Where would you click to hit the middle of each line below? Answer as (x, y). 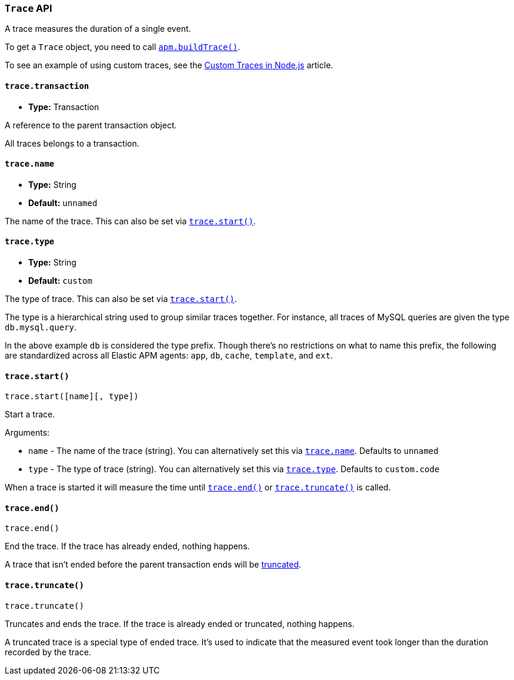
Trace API (29, 8)
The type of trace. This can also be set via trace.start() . (121, 299)
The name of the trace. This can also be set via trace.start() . (130, 221)
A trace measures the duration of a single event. (98, 29)
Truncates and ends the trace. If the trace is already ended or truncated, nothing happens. (180, 623)
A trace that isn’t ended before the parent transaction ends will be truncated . (153, 565)
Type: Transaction (64, 107)
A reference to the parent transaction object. (91, 125)
